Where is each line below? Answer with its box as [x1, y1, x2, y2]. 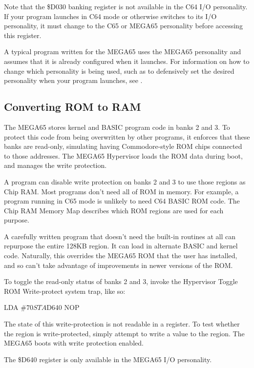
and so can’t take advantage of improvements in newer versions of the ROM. [4, 260, 233, 270]
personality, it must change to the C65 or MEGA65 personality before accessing [4, 20, 243, 31]
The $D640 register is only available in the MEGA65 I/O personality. [4, 354, 212, 364]
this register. [4, 30, 42, 40]
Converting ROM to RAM [4, 99, 141, 114]
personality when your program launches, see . [4, 75, 143, 85]
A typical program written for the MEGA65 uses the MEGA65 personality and [4, 46, 241, 57]
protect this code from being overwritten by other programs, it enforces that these [4, 131, 250, 142]
